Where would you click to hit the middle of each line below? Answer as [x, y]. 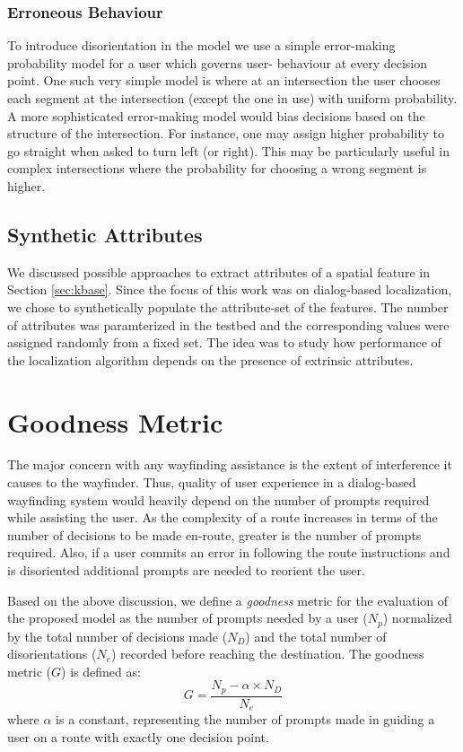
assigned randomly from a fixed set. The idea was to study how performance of [224, 342]
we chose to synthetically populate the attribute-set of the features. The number [228, 306]
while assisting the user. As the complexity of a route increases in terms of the [223, 517]
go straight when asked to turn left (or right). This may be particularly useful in [228, 150]
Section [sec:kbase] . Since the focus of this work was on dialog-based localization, [230, 289]
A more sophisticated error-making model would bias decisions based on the [216, 115]
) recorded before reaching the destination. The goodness [267, 654]
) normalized [417, 618]
